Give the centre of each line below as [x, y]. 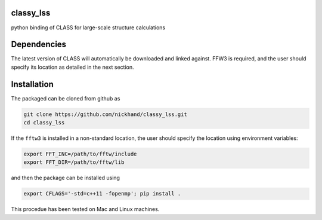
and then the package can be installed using [66, 178]
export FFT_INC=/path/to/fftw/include [80, 154]
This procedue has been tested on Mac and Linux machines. [85, 209]
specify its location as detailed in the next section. [72, 67]
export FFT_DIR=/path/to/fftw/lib [74, 162]
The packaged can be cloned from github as [66, 98]
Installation [32, 84]
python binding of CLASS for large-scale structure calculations [88, 27]
